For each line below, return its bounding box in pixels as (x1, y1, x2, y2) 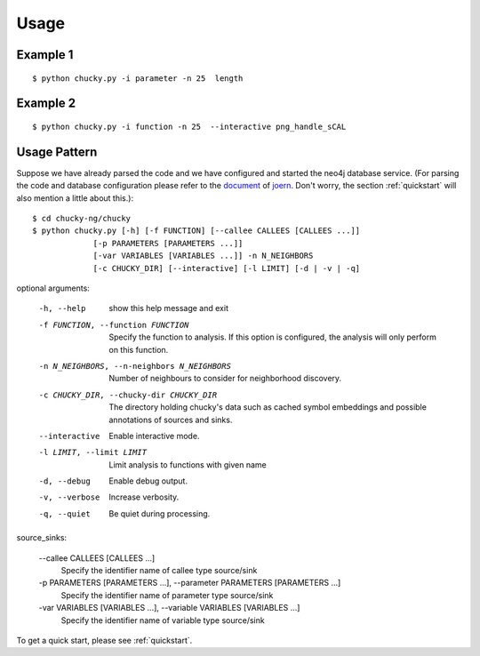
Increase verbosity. (108, 492, 180, 502)
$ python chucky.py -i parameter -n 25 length (32, 73, 244, 84)
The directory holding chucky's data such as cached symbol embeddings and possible (108, 402, 427, 412)
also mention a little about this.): (16, 192, 133, 204)
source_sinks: (16, 532, 67, 543)
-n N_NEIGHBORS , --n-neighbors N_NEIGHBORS (38, 361, 231, 371)
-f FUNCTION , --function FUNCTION (38, 320, 189, 330)
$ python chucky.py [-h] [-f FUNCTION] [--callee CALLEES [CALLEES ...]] (32, 226, 361, 236)
